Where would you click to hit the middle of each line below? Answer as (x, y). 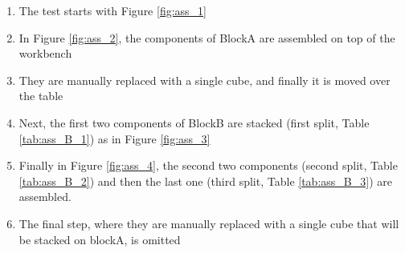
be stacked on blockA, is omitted (100, 239)
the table (41, 96)
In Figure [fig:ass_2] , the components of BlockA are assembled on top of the (207, 37)
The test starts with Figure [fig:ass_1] (113, 10)
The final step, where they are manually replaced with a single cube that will (209, 223)
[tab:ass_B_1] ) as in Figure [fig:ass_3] (115, 138)
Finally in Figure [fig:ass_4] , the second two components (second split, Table (208, 165)
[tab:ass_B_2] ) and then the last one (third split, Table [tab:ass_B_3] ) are (205, 181)
